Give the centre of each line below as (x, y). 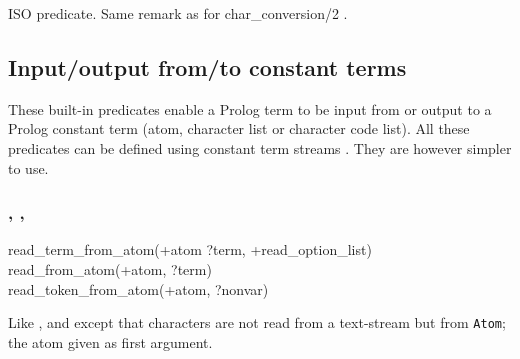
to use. (28, 167)
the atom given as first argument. (110, 341)
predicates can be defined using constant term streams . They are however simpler (260, 147)
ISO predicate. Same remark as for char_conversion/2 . (178, 13)
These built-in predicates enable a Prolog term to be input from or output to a (250, 108)
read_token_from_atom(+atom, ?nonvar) (138, 288)
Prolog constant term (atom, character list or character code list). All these (239, 128)
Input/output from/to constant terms (207, 66)
